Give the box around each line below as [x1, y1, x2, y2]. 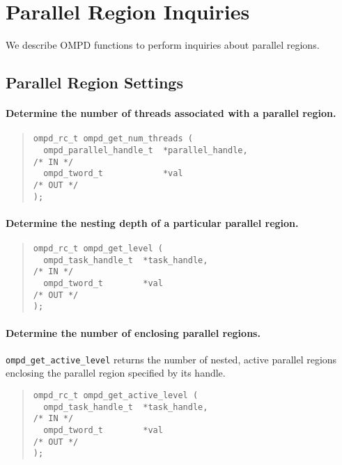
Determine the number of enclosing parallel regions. [6, 325, 261, 340]
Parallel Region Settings [6, 72, 183, 93]
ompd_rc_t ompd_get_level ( [33, 244, 163, 254]
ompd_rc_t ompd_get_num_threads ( [33, 134, 193, 144]
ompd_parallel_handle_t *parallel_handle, [43, 145, 248, 155]
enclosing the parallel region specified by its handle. [6, 365, 226, 380]
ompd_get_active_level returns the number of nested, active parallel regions [6, 352, 337, 366]
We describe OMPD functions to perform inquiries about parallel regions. [6, 38, 320, 52]
